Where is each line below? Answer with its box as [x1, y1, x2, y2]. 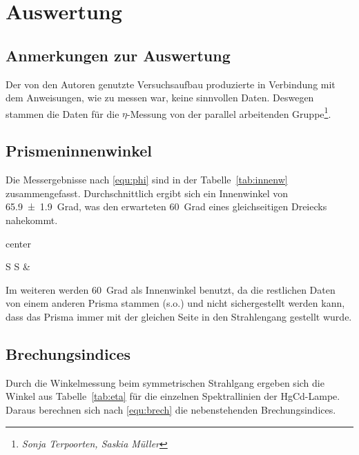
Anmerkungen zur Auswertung [6, 44, 231, 65]
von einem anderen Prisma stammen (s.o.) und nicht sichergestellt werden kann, [6, 296, 345, 310]
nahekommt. [6, 213, 58, 227]
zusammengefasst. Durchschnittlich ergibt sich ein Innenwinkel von [6, 185, 288, 200]
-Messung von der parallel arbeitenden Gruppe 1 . [127, 104, 331, 121]
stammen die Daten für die [6, 106, 119, 121]
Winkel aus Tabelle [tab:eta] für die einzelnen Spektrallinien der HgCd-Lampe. [6, 389, 340, 403]
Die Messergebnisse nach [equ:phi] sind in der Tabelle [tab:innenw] [6, 172, 288, 187]
